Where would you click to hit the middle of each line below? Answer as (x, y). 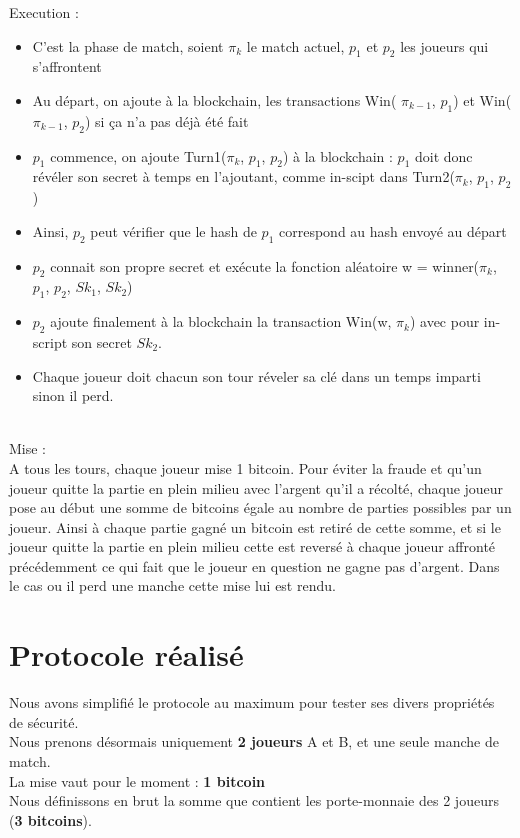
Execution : (44, 12)
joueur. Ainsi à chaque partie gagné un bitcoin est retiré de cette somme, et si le (255, 526)
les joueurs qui (444, 45)
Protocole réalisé (126, 654)
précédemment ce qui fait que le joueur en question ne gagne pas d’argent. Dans (254, 565)
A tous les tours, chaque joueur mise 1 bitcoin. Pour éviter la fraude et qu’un (245, 467)
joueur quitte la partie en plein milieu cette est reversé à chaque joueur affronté (252, 546)
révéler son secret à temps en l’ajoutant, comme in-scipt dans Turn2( (243, 176)
